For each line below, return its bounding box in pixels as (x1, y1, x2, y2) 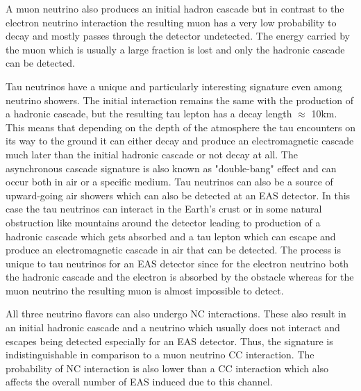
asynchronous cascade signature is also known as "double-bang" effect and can (6, 160, 337, 175)
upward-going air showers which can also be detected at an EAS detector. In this (6, 188, 351, 202)
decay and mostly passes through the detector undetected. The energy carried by (6, 28, 350, 43)
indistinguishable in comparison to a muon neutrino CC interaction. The (6, 347, 314, 362)
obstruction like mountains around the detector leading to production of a (6, 215, 321, 229)
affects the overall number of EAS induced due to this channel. (6, 374, 273, 389)
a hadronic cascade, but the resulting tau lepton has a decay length (6, 106, 292, 121)
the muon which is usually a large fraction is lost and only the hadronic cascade (6, 42, 345, 56)
